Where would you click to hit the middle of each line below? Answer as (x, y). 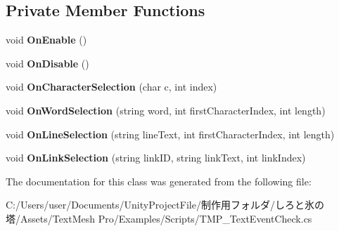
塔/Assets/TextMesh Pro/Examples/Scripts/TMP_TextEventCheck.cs (159, 218)
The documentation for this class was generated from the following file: (159, 181)
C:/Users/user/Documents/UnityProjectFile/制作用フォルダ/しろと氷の (165, 205)
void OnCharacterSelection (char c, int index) (111, 87)
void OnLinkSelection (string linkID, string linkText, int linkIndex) (156, 158)
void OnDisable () (47, 63)
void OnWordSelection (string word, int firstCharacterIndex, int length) (166, 110)
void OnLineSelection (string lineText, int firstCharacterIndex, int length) (170, 134)
